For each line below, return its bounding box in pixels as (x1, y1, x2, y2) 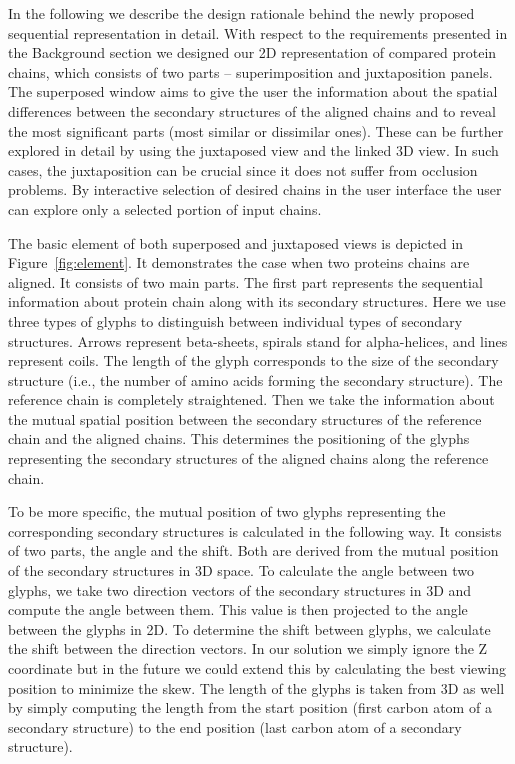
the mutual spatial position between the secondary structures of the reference (8, 408, 482, 429)
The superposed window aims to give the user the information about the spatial (8, 81, 498, 102)
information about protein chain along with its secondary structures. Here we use (8, 291, 506, 312)
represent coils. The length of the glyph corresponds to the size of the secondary (8, 350, 499, 371)
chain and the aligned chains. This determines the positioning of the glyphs (8, 428, 470, 449)
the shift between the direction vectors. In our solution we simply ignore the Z (8, 638, 488, 659)
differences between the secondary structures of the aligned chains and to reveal (8, 100, 496, 121)
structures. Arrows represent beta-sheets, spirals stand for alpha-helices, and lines (8, 330, 508, 351)
